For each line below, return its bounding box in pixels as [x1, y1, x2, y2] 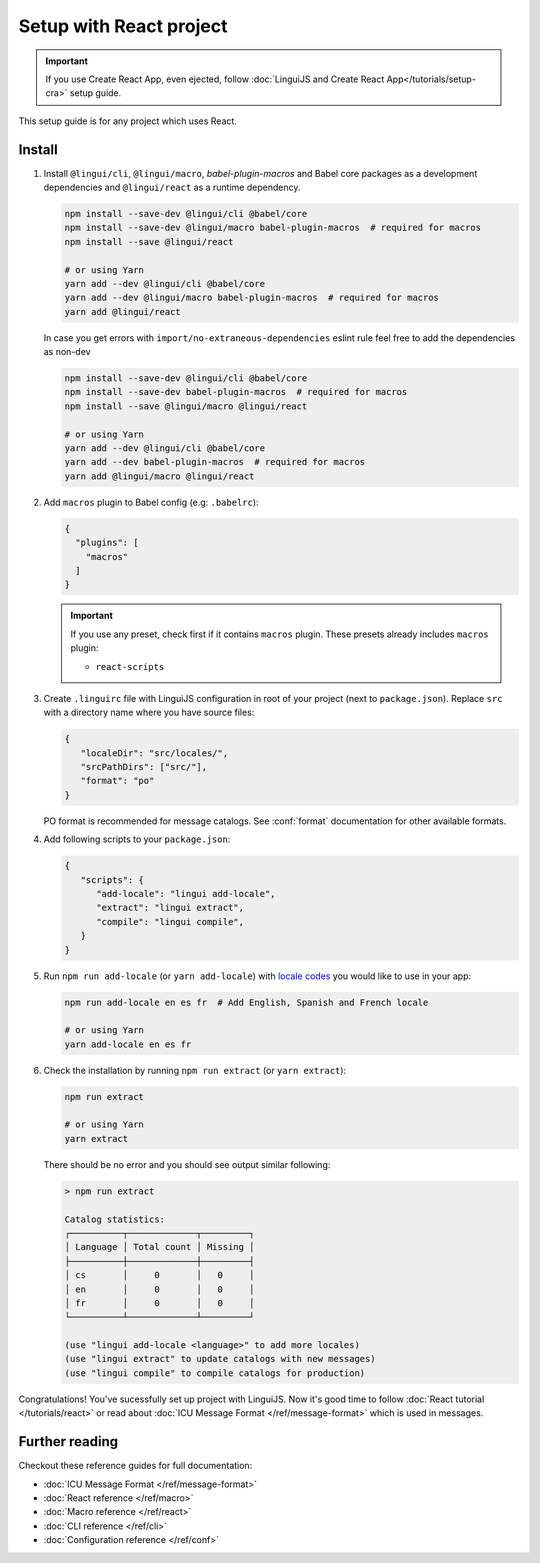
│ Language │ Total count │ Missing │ [64, 1241, 255, 1253]
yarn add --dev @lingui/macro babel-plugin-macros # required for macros [64, 292, 440, 304]
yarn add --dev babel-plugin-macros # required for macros [64, 456, 366, 468]
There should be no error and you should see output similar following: [43, 1158, 331, 1170]
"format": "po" [80, 775, 155, 787]
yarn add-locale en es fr [64, 1038, 192, 1050]
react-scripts [95, 661, 165, 672]
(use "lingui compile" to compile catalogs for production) [64, 1367, 366, 1379]
